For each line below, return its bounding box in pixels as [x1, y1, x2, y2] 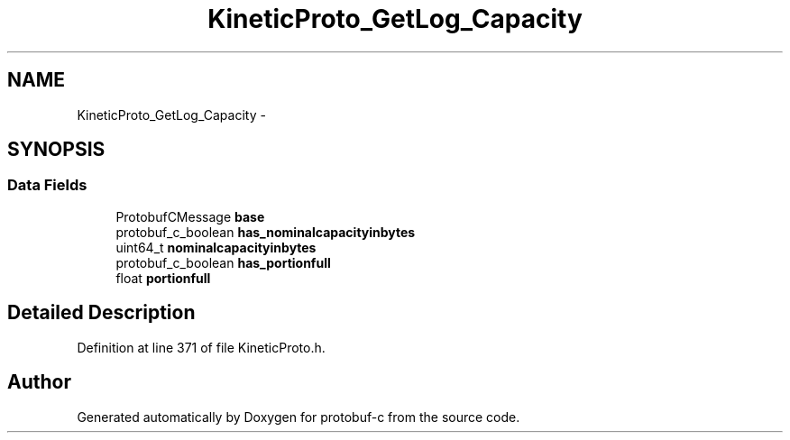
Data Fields [7, 176, 87, 195]
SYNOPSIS [7, 138, 106, 161]
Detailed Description [7, 301, 196, 325]
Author [7, 371, 71, 394]
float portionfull [115, 270, 211, 286]
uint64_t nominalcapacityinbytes [115, 239, 317, 255]
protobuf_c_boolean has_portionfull [115, 254, 331, 270]
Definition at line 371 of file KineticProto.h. [77, 339, 326, 355]
